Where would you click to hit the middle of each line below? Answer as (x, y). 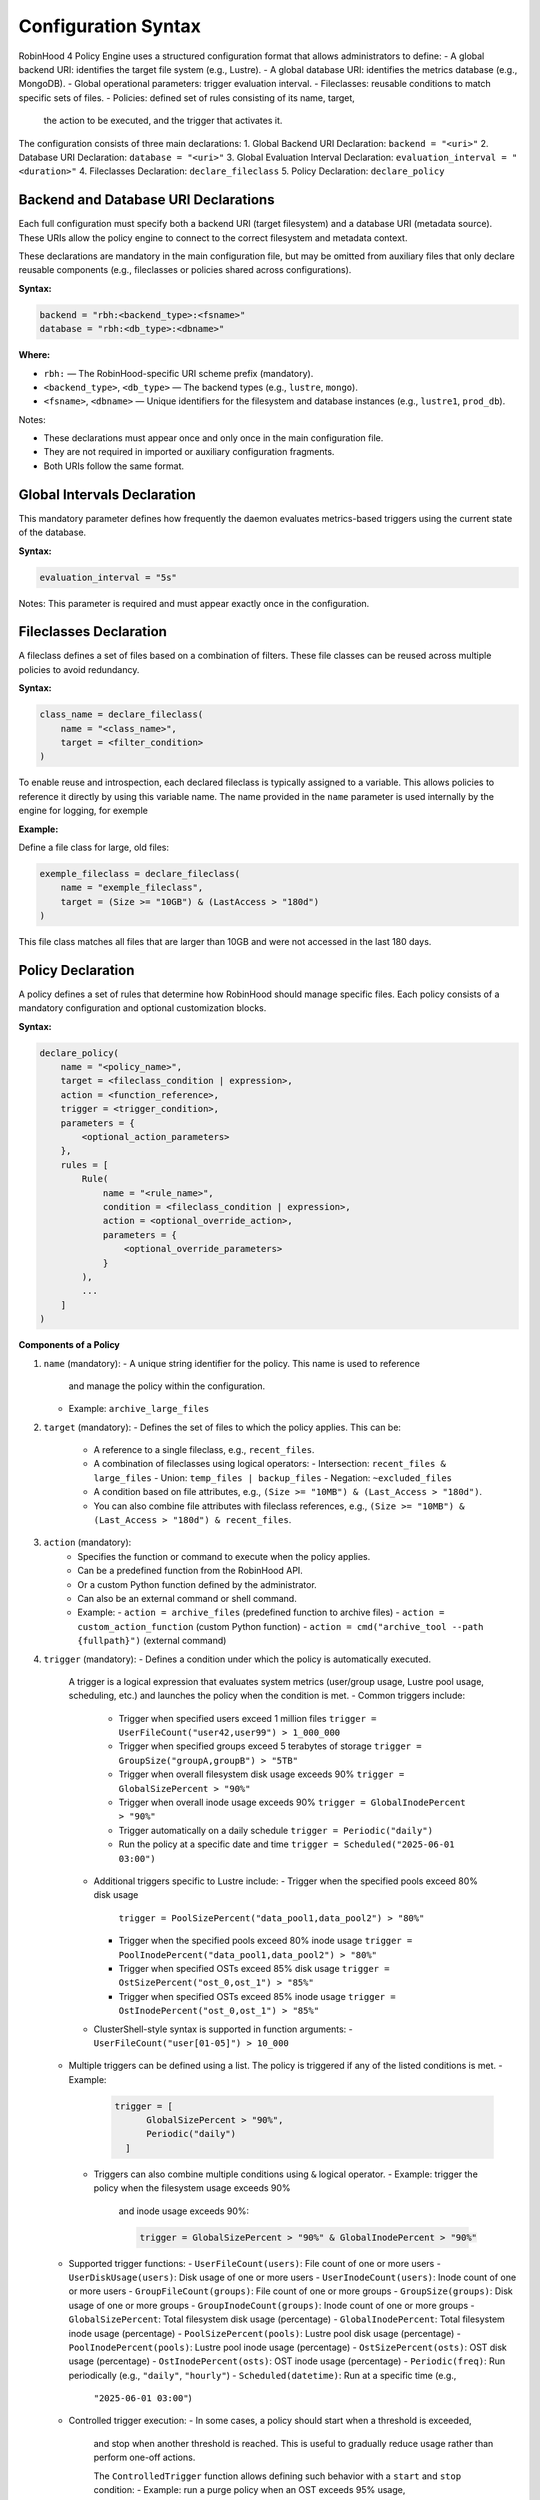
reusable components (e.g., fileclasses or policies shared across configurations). (185, 270)
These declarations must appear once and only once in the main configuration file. (213, 438)
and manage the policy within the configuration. (166, 1386)
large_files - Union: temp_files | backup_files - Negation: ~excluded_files (272, 1477)
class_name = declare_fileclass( (121, 714)
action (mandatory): (87, 1542)
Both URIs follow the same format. (114, 466)
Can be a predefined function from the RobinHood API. (190, 1571)
